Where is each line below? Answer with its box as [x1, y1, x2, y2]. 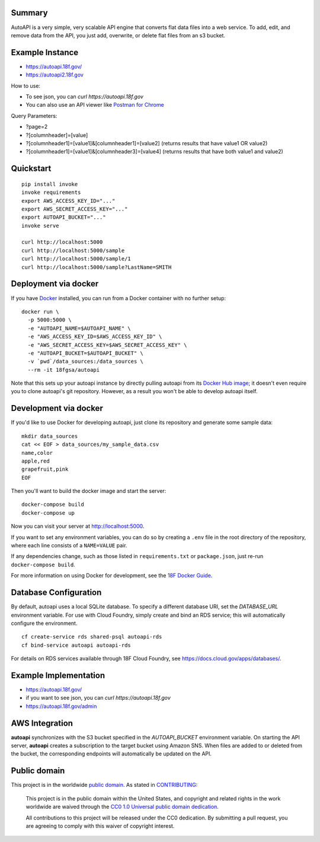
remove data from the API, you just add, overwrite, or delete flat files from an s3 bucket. [11, 31, 225, 39]
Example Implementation [11, 670, 105, 680]
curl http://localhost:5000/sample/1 [21, 256, 132, 262]
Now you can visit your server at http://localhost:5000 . [11, 522, 145, 530]
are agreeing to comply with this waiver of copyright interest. [25, 822, 175, 830]
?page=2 [25, 123, 48, 130]
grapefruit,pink [21, 466, 69, 473]
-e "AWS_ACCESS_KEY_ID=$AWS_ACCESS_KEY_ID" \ [27, 333, 162, 340]
